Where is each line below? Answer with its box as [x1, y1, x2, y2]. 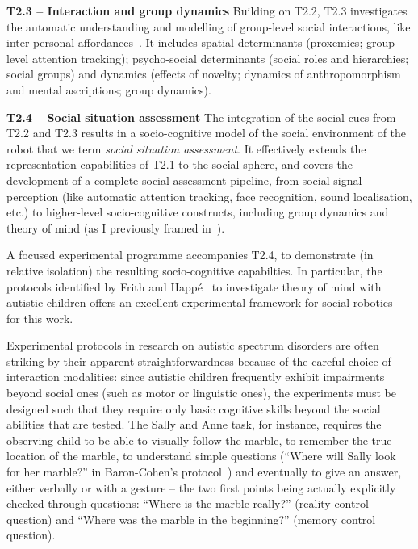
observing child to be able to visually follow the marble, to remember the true [6, 431, 392, 448]
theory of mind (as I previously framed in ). [6, 219, 225, 236]
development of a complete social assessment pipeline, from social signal [6, 171, 362, 188]
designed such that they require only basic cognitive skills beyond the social [6, 400, 381, 417]
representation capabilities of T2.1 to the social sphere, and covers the [6, 156, 353, 173]
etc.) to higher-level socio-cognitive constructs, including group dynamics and [6, 203, 389, 220]
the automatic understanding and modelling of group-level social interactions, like [6, 18, 411, 35]
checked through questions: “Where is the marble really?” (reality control [6, 495, 369, 512]
